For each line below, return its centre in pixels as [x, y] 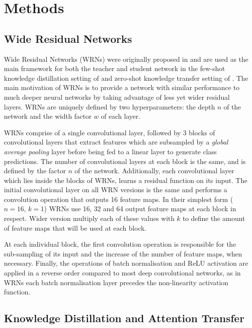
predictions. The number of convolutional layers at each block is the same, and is [125, 161]
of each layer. [121, 116]
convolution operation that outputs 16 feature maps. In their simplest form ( [118, 199]
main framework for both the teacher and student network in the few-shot [115, 68]
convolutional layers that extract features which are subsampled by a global [116, 142]
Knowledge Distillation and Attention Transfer [124, 318]
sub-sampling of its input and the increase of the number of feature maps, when [123, 253]
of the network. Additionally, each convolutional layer [154, 171]
